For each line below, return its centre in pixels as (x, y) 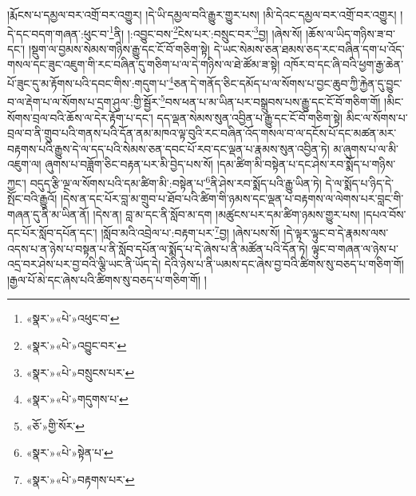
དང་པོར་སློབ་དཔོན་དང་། (52, 232)
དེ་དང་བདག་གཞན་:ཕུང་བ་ (58, 33)
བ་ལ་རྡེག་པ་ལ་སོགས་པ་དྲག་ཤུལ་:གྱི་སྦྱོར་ (84, 101)
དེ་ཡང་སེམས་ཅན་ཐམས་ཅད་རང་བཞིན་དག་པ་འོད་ (309, 48)
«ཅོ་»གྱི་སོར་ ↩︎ (55, 425)
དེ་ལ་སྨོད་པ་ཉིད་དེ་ (360, 183)
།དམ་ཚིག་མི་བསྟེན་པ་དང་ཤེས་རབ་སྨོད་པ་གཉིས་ (306, 164)
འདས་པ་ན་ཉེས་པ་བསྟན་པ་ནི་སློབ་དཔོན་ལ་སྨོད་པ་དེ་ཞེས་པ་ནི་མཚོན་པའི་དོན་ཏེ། (158, 248)
